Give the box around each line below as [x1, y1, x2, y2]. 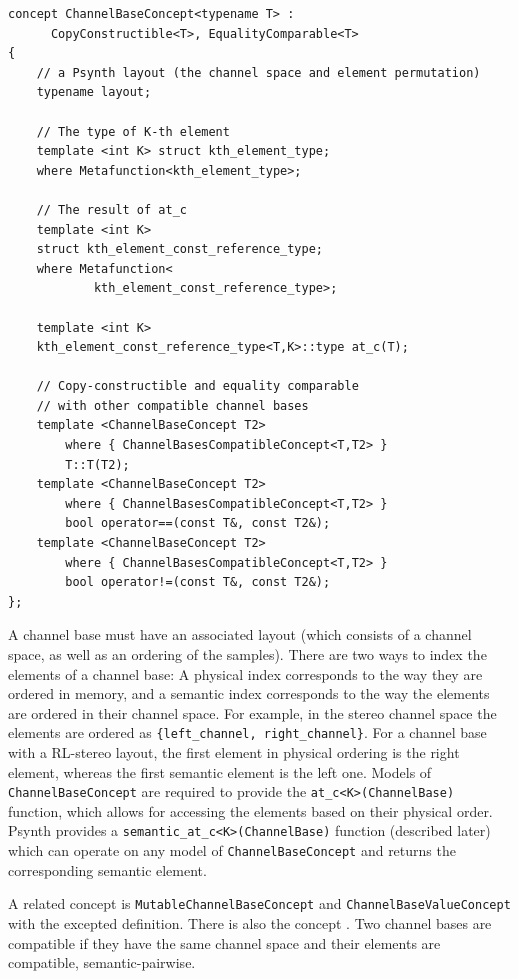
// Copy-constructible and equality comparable [36, 379, 359, 394]
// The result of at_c [36, 202, 187, 217]
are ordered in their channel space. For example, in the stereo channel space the [8, 702, 497, 723]
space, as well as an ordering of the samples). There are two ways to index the [8, 644, 487, 664]
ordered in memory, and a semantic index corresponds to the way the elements [8, 683, 490, 704]
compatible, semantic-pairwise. [8, 952, 196, 973]
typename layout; [36, 85, 152, 100]
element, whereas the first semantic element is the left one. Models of [8, 761, 432, 782]
